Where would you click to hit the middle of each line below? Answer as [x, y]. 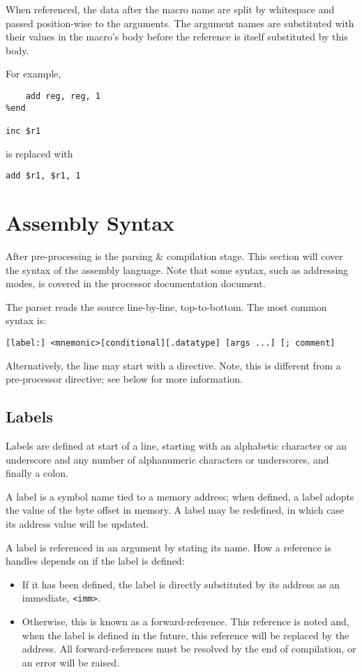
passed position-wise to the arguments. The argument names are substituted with [180, 23]
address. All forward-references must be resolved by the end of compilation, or [189, 649]
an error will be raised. [70, 662]
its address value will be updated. [77, 523]
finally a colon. [37, 473]
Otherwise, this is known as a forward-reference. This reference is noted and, [186, 621]
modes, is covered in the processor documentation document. [136, 283]
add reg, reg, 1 [63, 96]
